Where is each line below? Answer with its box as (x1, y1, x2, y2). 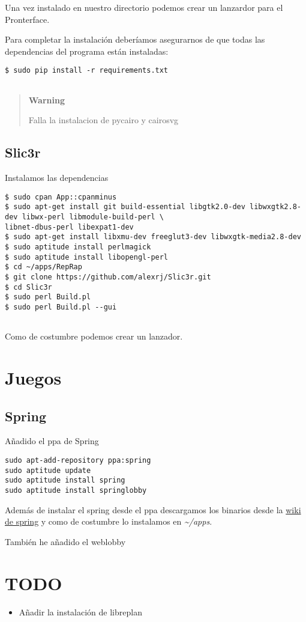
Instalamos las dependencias (5, 171, 109, 184)
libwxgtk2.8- (250, 203, 301, 212)
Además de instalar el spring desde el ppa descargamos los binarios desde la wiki (5, 503, 301, 516)
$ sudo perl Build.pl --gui (5, 302, 117, 311)
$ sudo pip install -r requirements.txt (5, 66, 169, 75)
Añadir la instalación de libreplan (19, 605, 142, 618)
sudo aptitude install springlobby (5, 486, 147, 495)
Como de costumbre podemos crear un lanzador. (5, 330, 183, 343)
